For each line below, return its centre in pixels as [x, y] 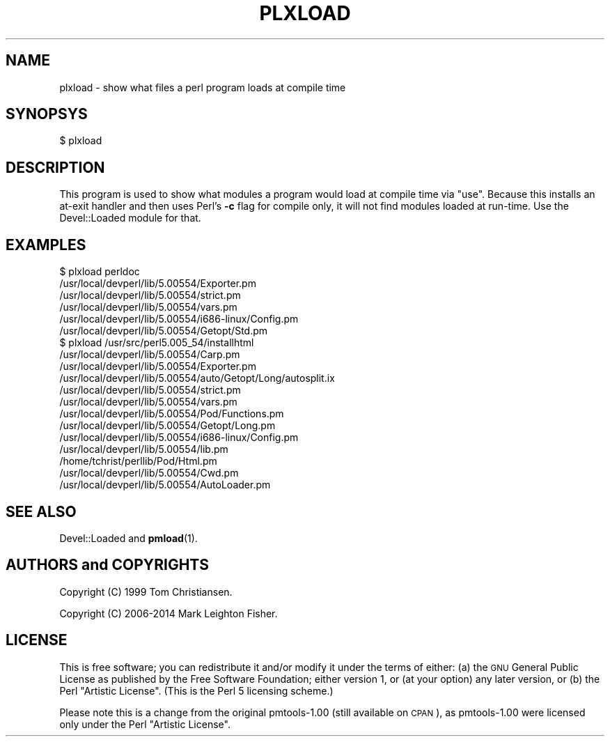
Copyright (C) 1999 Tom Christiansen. [146, 592]
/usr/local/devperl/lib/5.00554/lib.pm [144, 449]
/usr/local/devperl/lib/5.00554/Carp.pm [150, 355]
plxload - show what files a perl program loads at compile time [203, 87]
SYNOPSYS [47, 114]
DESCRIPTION [55, 167]
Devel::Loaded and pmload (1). [128, 538]
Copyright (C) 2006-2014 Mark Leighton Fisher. [169, 613]
